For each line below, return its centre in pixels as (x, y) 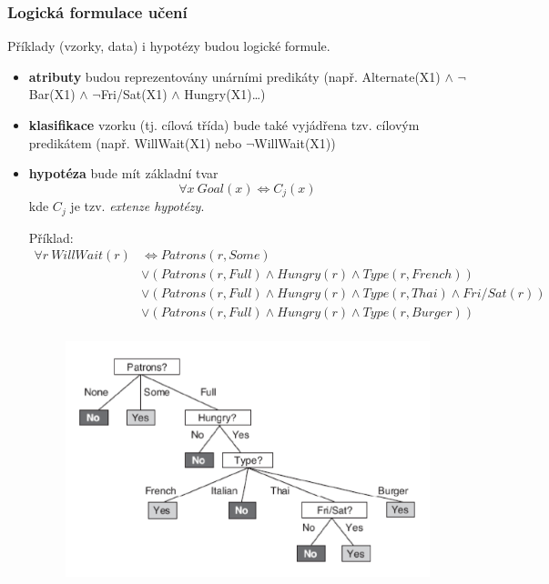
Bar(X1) (52, 94)
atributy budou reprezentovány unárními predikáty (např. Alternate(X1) (234, 76)
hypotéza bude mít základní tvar (123, 173)
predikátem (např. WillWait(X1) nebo (135, 142)
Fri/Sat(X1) (134, 94)
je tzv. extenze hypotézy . (137, 206)
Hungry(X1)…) (225, 94)
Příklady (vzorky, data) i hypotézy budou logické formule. (169, 46)
